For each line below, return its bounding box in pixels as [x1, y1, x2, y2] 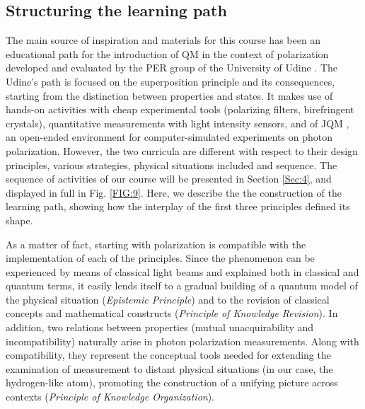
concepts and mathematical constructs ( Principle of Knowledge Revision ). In [6, 306, 338, 321]
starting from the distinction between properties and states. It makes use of [6, 88, 333, 103]
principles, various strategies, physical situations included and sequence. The [6, 157, 337, 172]
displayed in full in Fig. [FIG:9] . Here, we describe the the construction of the [6, 185, 342, 200]
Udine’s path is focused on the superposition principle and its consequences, [6, 74, 335, 88]
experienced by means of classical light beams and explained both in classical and [6, 264, 359, 279]
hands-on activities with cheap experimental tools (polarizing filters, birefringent [6, 102, 354, 117]
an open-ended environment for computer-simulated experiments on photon [6, 129, 332, 144]
